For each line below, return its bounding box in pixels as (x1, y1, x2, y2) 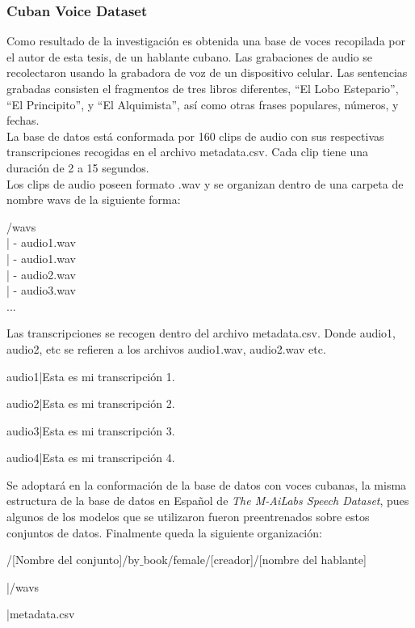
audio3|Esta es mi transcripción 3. (6, 422, 175, 439)
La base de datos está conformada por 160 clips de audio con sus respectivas (6, 127, 384, 144)
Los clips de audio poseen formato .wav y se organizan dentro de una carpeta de (6, 175, 404, 192)
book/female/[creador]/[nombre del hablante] (143, 551, 367, 568)
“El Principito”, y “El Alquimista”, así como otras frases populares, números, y (6, 95, 399, 112)
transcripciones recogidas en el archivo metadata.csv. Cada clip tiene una (6, 143, 369, 160)
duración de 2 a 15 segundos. (6, 159, 149, 176)
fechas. (6, 112, 40, 129)
